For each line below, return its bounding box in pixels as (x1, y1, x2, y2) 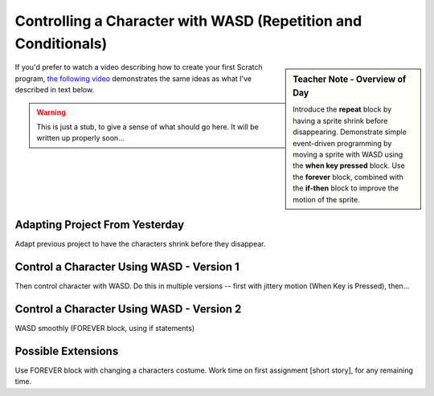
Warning (36, 107, 66, 116)
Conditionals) (14, 35, 108, 52)
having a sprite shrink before (293, 116, 388, 125)
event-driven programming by (293, 138, 392, 148)
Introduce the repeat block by (293, 104, 392, 114)
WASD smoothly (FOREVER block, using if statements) (14, 323, 195, 333)
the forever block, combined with (293, 172, 403, 182)
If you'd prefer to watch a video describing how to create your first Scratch (14, 63, 263, 72)
